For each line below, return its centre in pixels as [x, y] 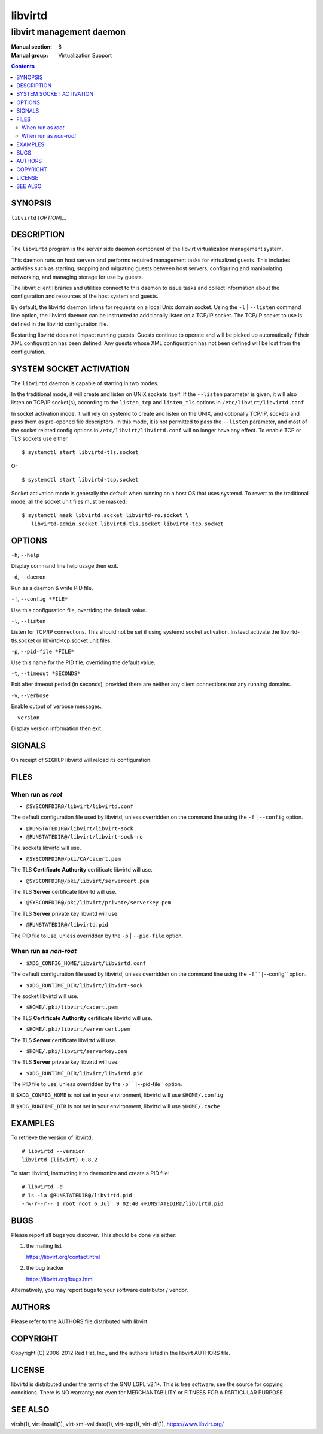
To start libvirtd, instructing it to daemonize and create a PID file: [90, 1173]
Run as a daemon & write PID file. [52, 588]
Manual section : [32, 47]
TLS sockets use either [39, 438]
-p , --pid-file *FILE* [43, 651]
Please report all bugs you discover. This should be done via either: [94, 1235]
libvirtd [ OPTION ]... [39, 217]
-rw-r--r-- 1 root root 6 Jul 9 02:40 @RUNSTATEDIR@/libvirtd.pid [123, 1204]
